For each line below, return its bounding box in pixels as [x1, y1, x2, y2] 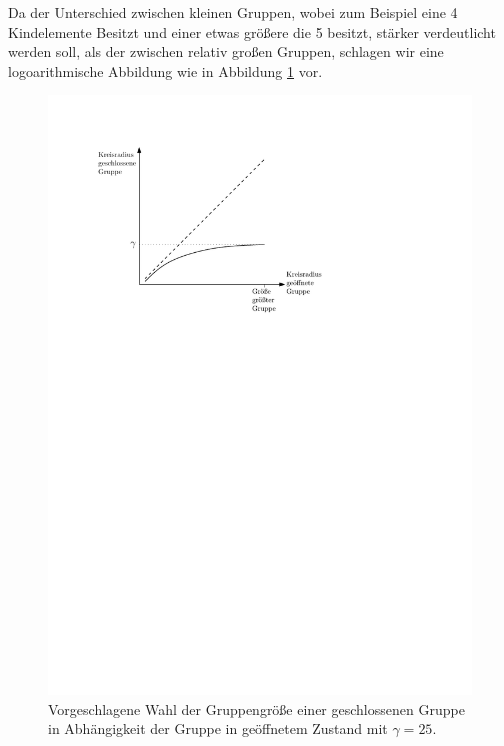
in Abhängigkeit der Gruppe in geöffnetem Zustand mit [48, 718, 388, 739]
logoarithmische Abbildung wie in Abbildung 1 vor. [8, 60, 323, 81]
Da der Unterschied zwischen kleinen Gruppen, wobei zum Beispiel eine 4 [8, 2, 458, 22]
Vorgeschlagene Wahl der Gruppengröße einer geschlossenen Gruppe [48, 698, 465, 719]
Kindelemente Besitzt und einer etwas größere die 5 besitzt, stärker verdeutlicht [8, 21, 496, 42]
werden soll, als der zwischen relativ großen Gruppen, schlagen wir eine [8, 41, 444, 62]
